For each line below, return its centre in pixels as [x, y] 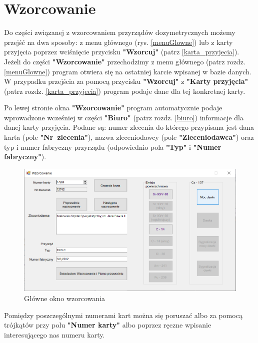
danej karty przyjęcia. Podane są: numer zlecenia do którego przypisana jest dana [129, 127]
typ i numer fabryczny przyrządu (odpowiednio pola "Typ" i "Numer [113, 147]
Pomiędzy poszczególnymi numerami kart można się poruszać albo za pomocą [123, 315]
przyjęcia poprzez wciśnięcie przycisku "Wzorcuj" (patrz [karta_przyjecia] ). [122, 52]
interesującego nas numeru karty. [54, 334]
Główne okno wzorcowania [64, 298]
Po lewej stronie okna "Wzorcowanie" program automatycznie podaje [113, 108]
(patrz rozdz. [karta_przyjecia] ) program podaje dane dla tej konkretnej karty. [125, 91]
